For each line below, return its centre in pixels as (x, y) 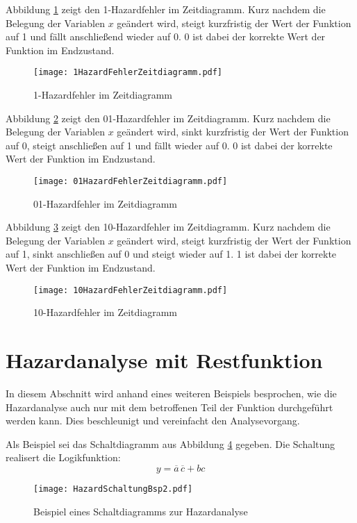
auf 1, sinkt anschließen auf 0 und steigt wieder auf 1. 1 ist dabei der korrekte (171, 254)
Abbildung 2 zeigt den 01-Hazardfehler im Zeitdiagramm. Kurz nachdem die (168, 118)
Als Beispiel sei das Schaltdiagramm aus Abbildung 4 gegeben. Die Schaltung (171, 443)
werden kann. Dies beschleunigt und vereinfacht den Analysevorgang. (153, 421)
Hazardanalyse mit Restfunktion (164, 360)
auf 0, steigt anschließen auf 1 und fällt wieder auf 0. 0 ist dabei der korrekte (169, 145)
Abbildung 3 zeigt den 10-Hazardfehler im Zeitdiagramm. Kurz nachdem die (168, 227)
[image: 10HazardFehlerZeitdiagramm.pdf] (131, 290)
